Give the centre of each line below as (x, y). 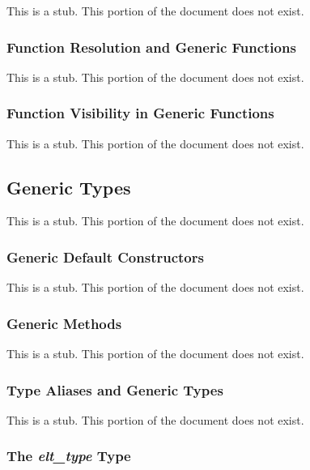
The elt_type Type (69, 456)
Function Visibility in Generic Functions (140, 113)
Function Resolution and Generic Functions (151, 47)
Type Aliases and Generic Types (115, 389)
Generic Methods (64, 323)
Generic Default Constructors (105, 256)
